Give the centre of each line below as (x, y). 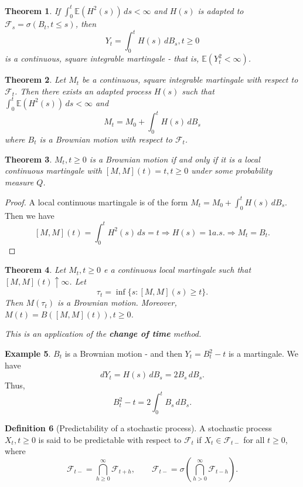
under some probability (232, 170)
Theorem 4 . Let (35, 270)
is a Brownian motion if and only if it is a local (175, 159)
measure (19, 182)
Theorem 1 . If (33, 10)
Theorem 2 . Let (35, 80)
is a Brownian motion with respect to (106, 139)
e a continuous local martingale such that (178, 270)
